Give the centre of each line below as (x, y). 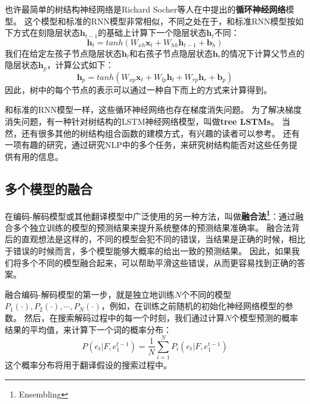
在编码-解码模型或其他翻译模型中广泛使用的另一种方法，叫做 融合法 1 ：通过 (150, 215)
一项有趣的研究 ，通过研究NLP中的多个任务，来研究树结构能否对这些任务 (147, 145)
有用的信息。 (38, 156)
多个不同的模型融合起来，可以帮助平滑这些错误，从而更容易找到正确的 (159, 262)
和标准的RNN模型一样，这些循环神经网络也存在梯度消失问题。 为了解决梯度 (153, 110)
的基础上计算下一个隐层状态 (152, 33)
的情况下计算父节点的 (263, 53)
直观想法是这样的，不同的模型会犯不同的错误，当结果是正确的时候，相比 (163, 239)
